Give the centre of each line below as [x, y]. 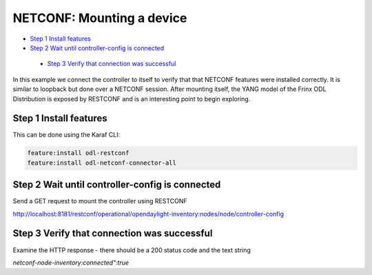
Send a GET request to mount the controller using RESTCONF [100, 201]
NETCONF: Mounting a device [100, 18]
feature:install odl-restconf [78, 153]
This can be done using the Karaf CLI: [66, 135]
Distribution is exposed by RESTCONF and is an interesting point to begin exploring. [132, 99]
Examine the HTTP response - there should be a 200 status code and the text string [132, 250]
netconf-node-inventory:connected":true [71, 263]
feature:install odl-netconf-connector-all [102, 163]
